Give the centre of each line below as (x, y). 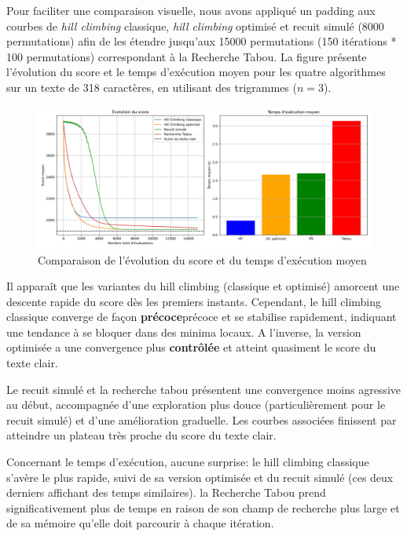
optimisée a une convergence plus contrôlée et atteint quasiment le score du (191, 347)
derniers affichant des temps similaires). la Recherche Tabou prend (166, 492)
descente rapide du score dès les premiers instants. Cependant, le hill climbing (194, 301)
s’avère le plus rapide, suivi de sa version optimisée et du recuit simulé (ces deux (200, 477)
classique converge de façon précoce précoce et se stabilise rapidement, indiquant (202, 317)
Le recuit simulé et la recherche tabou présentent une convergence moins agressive (203, 389)
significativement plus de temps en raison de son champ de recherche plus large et (203, 507)
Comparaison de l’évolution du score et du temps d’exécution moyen (202, 259)
